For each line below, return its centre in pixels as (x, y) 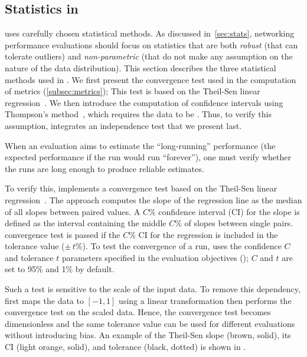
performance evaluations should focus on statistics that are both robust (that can (151, 44)
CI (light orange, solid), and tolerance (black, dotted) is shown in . (125, 347)
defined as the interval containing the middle (86, 223)
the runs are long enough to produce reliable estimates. (104, 168)
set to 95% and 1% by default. (60, 269)
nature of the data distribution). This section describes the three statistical (141, 67)
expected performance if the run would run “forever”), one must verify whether (148, 157)
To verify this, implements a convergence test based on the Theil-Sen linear (141, 188)
